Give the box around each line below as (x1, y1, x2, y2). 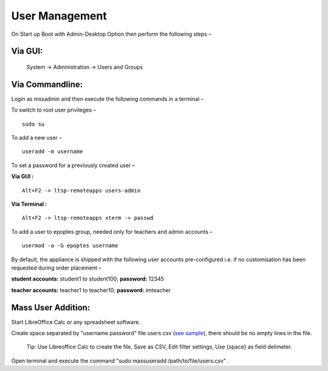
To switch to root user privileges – (11, 106, 97, 114)
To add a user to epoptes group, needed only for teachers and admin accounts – (11, 228, 213, 235)
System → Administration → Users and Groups (26, 63, 143, 70)
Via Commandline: (11, 79, 83, 89)
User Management (11, 9, 108, 22)
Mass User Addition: (11, 302, 91, 313)
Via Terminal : (11, 200, 47, 208)
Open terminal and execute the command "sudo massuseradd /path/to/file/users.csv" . (11, 357, 230, 364)
